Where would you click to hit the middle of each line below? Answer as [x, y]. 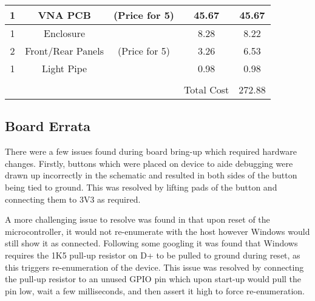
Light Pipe [64, 68]
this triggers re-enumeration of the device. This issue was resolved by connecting [154, 267]
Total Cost [207, 90]
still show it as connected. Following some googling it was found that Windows [151, 243]
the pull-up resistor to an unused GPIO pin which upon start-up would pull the [153, 279]
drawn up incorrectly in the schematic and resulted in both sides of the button [151, 175]
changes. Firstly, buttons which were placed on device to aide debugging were [149, 163]
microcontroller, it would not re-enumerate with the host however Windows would [157, 231]
